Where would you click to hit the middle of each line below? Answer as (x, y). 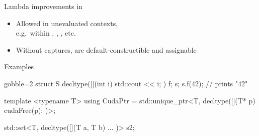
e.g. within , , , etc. (46, 33)
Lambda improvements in (43, 6)
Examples (19, 66)
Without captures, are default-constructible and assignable (106, 49)
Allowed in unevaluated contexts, (67, 23)
